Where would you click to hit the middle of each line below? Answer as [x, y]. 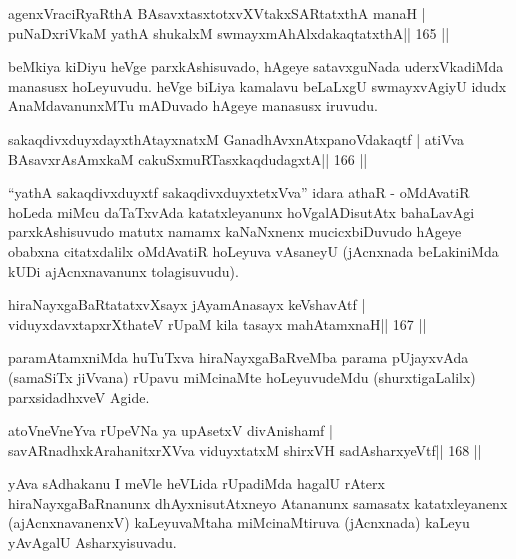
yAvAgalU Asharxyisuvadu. [92, 542]
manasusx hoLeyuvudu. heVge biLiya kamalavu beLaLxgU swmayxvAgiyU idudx [257, 85]
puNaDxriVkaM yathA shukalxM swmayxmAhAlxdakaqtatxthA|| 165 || [229, 32]
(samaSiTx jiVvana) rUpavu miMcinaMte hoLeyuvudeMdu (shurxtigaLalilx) [242, 376]
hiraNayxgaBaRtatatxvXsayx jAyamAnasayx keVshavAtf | [187, 304]
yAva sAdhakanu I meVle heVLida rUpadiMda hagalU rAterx [196, 483]
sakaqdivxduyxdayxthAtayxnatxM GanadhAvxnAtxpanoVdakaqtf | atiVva [236, 138]
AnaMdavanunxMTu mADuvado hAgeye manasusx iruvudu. [193, 105]
